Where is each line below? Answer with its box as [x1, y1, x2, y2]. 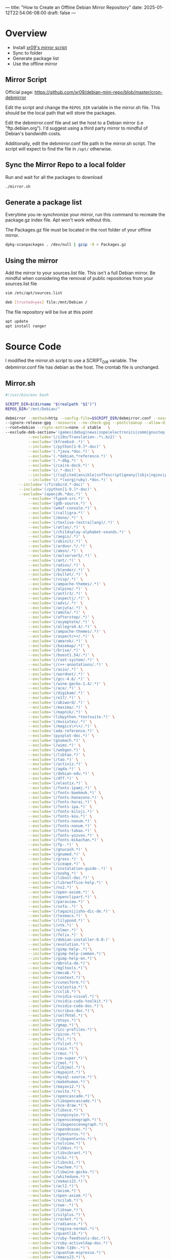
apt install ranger [5, 323, 47, 328]
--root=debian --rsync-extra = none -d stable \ [5, 425, 110, 430]
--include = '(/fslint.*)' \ [27, 1041, 83, 1047]
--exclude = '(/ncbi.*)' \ [27, 1155, 79, 1161]
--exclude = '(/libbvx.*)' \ [27, 1146, 83, 1151]
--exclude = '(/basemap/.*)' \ [27, 643, 90, 648]
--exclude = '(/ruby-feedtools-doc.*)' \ [27, 1236, 110, 1241]
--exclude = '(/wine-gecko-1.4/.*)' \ [27, 681, 106, 686]
